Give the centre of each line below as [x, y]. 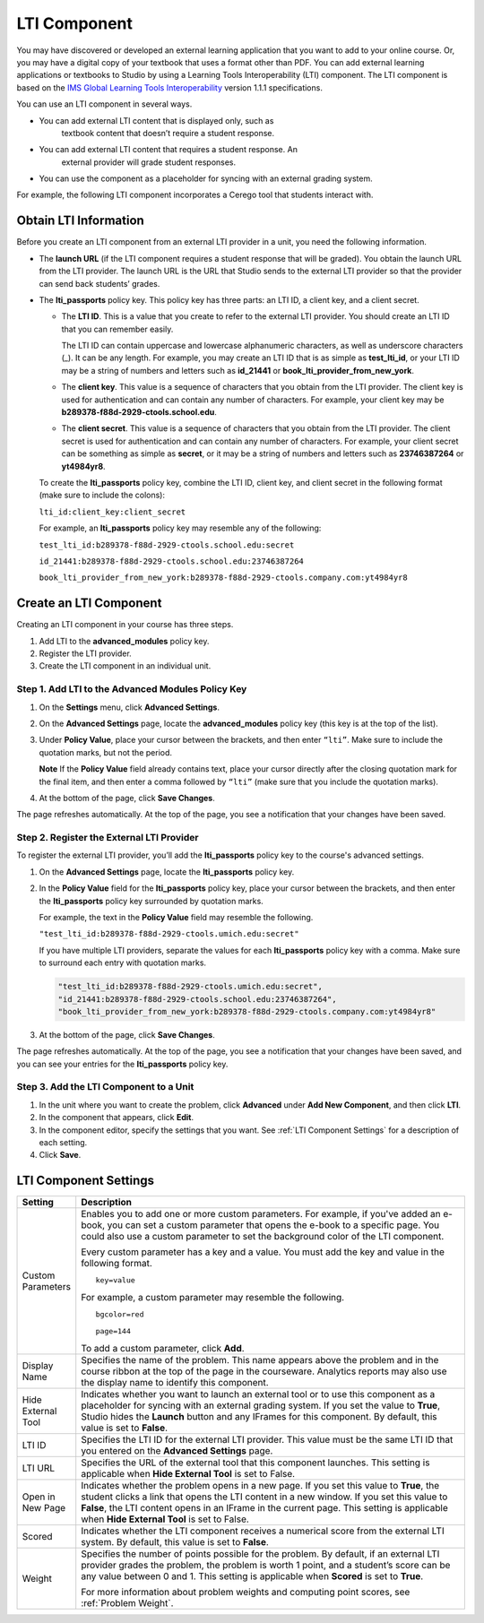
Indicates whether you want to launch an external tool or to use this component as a [258, 1394]
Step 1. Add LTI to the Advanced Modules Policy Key [132, 689]
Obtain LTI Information [81, 221]
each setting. [63, 1143]
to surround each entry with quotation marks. [122, 963]
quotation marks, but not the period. [106, 752]
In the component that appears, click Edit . [117, 1118]
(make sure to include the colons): [102, 495]
